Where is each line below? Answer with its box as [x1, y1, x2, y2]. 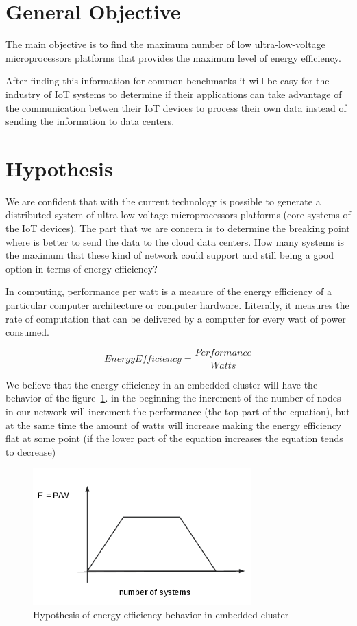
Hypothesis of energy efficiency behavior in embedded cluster [33, 607, 289, 622]
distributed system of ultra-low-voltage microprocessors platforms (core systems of [5, 207, 351, 222]
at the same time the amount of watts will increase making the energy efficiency [5, 417, 342, 432]
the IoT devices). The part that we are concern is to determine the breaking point [5, 221, 350, 235]
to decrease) [5, 444, 56, 459]
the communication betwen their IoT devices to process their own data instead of [5, 100, 347, 115]
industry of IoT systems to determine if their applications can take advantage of [5, 86, 342, 101]
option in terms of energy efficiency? [5, 261, 158, 275]
